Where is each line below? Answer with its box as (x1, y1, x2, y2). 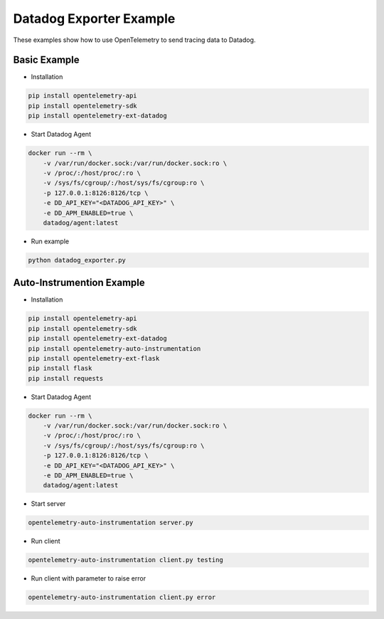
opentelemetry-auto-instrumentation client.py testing (28, 556, 223, 564)
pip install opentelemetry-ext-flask (28, 354, 160, 362)
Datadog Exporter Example (13, 11, 176, 26)
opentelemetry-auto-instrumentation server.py (28, 519, 193, 527)
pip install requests (28, 374, 104, 382)
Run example (31, 237, 70, 245)
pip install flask (28, 364, 92, 373)
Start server (31, 499, 66, 508)
